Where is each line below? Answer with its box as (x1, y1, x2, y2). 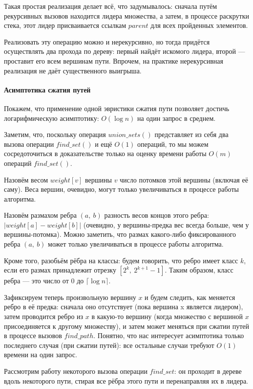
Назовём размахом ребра (4, 210, 77, 220)
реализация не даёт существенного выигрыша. (4, 65, 142, 75)
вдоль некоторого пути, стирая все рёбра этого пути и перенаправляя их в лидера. (4, 375, 248, 386)
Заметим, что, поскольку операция (4, 129, 106, 139)
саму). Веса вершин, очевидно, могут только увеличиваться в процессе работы (4, 184, 239, 194)
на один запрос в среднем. (137, 113, 216, 123)
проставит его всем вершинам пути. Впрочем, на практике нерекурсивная (4, 55, 224, 66)
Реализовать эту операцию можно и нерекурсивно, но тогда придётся (4, 36, 210, 46)
